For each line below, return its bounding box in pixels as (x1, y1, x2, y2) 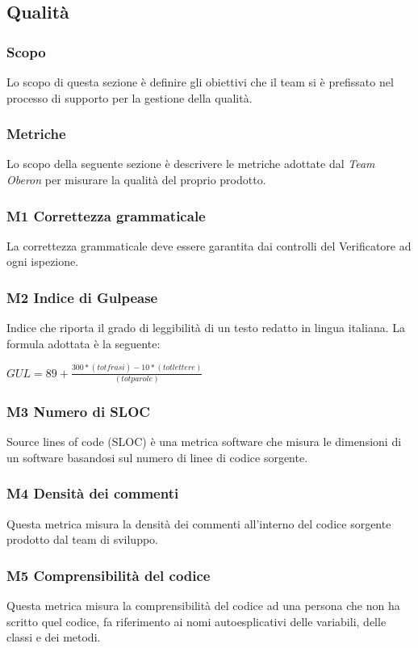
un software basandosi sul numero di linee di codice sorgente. (6, 448, 308, 465)
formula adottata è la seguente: (6, 335, 161, 351)
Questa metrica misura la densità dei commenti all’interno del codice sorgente (6, 515, 391, 532)
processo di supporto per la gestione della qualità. (6, 89, 253, 106)
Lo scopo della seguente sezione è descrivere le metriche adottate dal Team (6, 155, 375, 172)
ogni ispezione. (6, 253, 79, 270)
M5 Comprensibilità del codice (6, 565, 211, 585)
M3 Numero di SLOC (6, 401, 150, 421)
